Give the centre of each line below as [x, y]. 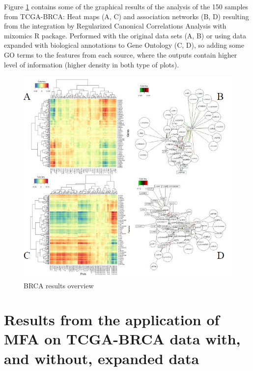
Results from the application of [112, 320]
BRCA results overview [59, 286]
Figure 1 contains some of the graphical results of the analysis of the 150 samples [126, 6]
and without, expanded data [102, 358]
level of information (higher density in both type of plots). [92, 64]
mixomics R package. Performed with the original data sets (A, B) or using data [125, 35]
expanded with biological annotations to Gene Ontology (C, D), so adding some [124, 45]
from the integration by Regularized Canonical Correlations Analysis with [115, 26]
